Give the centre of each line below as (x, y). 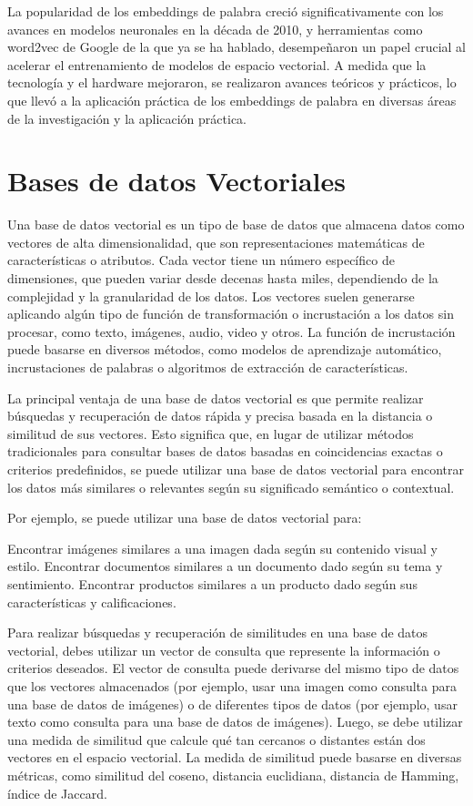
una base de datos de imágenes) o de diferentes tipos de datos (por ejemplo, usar (232, 704)
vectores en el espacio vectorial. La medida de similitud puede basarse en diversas (235, 757)
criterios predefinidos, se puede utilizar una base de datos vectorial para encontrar (236, 469)
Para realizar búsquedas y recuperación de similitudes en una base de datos (218, 633)
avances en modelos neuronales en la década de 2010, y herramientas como (215, 29)
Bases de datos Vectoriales (177, 181)
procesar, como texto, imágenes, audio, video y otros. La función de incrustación (231, 331)
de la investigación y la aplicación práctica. (127, 118)
